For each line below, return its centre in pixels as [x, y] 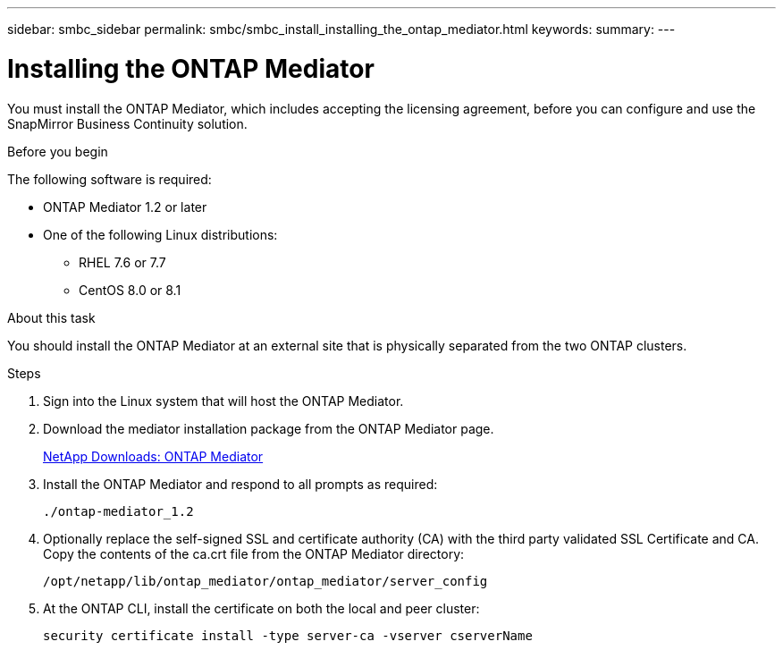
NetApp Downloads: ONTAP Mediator [153, 456]
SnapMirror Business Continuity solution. [127, 123]
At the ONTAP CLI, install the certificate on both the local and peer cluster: [261, 608]
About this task [51, 317]
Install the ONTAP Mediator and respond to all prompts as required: [240, 484]
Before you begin [58, 151]
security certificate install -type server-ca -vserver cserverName [288, 635]
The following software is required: [109, 179]
